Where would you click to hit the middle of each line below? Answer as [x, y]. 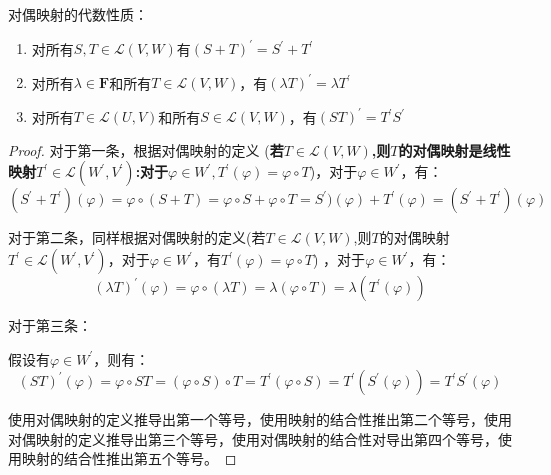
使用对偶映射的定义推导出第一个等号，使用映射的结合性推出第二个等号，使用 [260, 419]
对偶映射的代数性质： [78, 14]
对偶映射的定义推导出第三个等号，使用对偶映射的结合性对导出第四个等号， [253, 438]
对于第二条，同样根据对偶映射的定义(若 [137, 237]
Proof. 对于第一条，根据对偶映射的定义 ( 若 [146, 149]
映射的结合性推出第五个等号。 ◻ [129, 458]
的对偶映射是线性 [454, 149]
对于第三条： [50, 325]
